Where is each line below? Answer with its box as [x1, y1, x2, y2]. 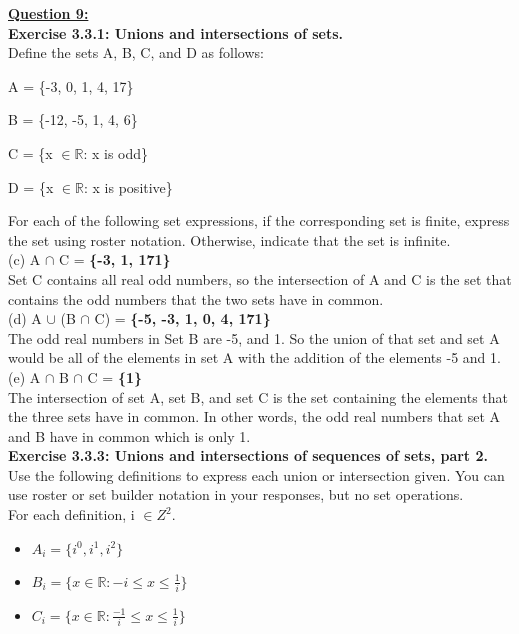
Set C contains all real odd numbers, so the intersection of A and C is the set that [8, 268, 512, 289]
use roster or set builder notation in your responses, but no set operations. [8, 484, 464, 505]
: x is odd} [83, 142, 149, 163]
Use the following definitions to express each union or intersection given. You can [8, 464, 505, 485]
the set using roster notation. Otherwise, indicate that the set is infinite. [8, 229, 451, 250]
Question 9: [8, 3, 89, 23]
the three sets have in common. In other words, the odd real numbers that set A [8, 406, 501, 427]
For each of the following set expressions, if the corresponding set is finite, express [8, 210, 510, 231]
